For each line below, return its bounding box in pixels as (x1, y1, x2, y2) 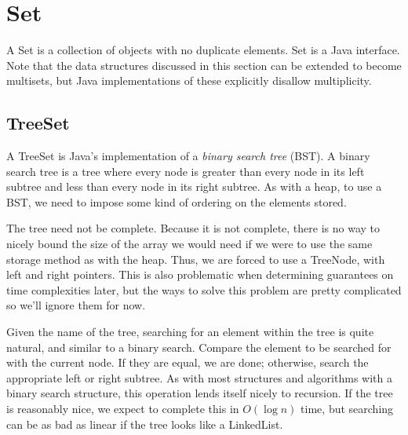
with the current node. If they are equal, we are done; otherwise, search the (6, 354, 369, 371)
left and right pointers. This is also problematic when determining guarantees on (6, 266, 394, 283)
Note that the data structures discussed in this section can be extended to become (6, 57, 402, 73)
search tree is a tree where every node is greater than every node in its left (6, 163, 365, 179)
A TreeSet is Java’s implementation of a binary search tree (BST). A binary (6, 148, 370, 164)
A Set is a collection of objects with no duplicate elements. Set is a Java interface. (6, 42, 400, 58)
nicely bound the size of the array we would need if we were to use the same (6, 236, 373, 252)
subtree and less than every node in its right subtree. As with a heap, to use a (6, 178, 382, 195)
